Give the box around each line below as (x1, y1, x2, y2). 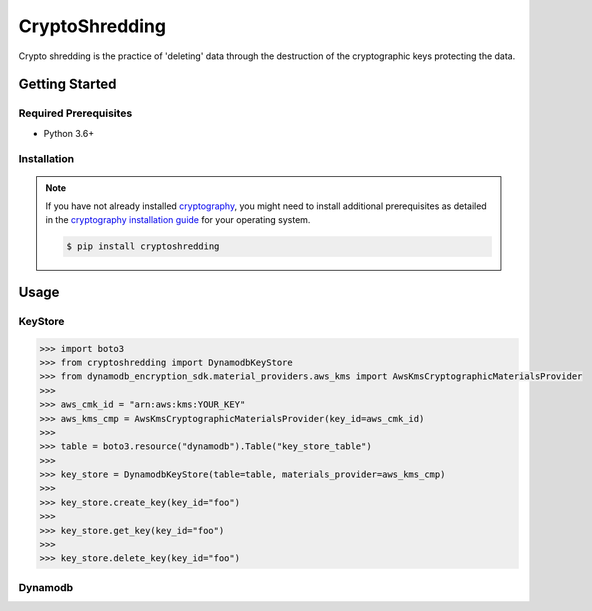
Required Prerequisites (18, 106, 133, 120)
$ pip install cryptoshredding (66, 241, 220, 252)
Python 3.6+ (43, 127, 95, 139)
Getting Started (18, 76, 117, 93)
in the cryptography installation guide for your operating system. (45, 214, 311, 226)
